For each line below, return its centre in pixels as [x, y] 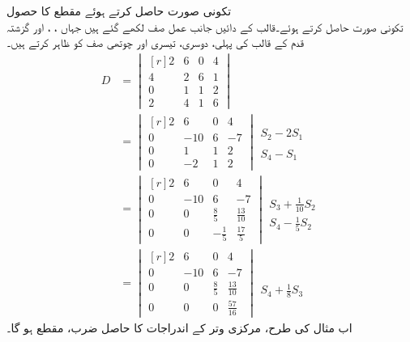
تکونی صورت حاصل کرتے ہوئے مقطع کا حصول [119, 11]
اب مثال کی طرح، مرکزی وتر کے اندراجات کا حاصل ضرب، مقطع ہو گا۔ [179, 327]
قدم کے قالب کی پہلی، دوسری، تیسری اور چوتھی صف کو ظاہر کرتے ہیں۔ [155, 42]
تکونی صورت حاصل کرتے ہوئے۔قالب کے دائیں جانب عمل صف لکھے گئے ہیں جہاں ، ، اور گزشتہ [205, 26]
